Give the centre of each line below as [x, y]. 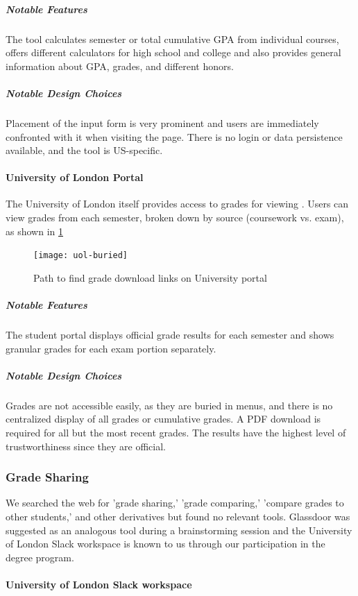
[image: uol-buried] [81, 256]
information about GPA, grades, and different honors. [120, 66]
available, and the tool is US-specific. [84, 150]
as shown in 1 [34, 231]
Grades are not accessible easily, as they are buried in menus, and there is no [169, 405]
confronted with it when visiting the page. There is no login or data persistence [174, 136]
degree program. [40, 557]
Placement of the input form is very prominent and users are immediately [162, 122]
